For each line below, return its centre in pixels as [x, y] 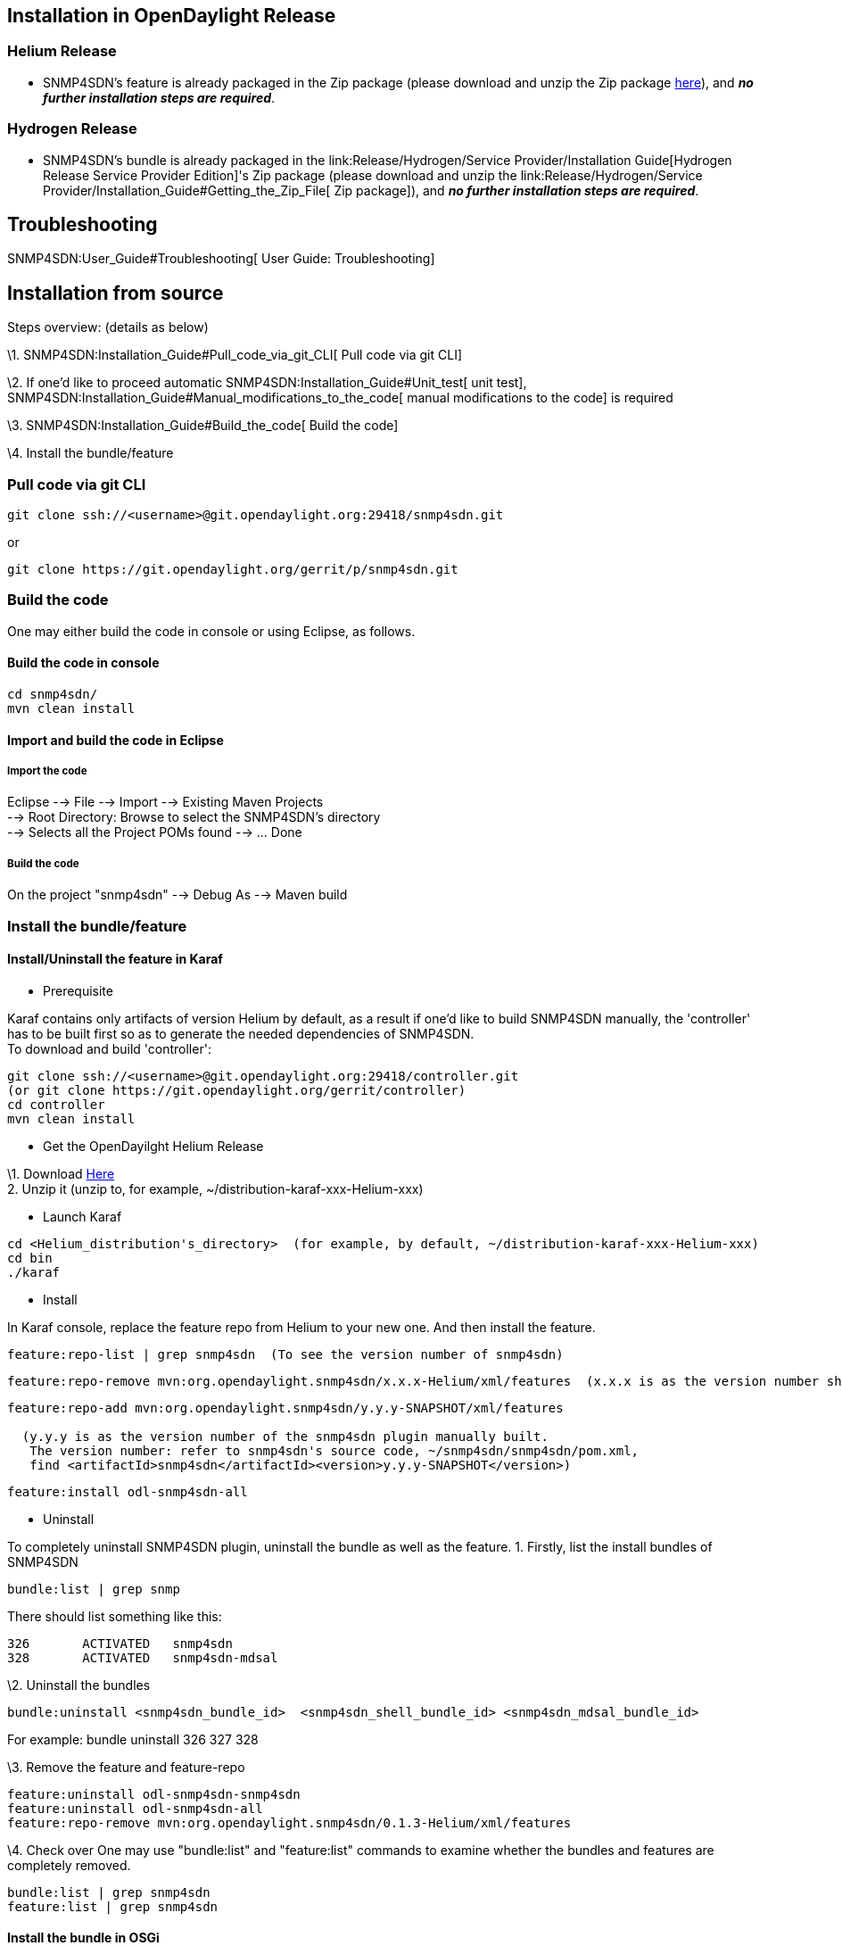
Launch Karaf [83, 1216]
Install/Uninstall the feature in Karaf [115, 959]
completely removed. [69, 1865]
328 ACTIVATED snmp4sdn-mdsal [143, 1657]
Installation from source [116, 293]
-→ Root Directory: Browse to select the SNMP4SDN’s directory [194, 817]
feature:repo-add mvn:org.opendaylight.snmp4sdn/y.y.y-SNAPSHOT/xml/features [285, 1408]
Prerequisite [78, 990]
